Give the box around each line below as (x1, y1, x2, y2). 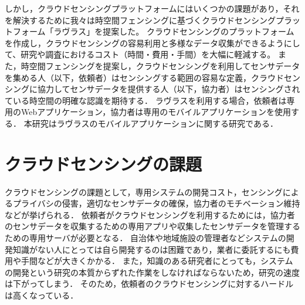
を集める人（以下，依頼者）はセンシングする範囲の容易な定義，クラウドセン (5, 71, 300, 83)
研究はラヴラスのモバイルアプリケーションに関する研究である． (32, 117, 278, 129)
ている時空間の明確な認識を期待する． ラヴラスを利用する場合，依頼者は (5, 94, 287, 106)
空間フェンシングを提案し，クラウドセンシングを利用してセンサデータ (29, 59, 300, 72)
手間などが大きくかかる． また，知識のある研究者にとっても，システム (21, 255, 293, 267)
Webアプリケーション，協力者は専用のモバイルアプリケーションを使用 (21, 106, 291, 118)
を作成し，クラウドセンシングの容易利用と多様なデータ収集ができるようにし (5, 36, 300, 49)
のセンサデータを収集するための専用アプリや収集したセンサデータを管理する (5, 220, 300, 232)
